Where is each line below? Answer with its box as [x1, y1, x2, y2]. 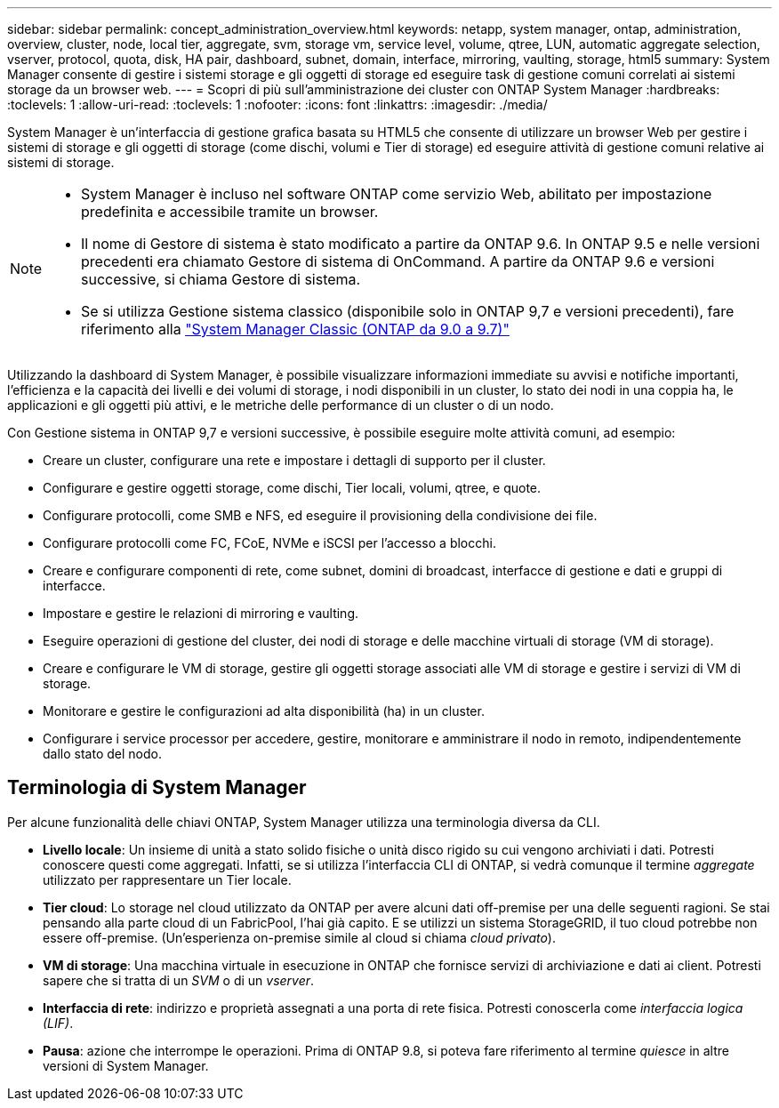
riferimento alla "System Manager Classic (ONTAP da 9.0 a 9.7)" [81, 320, 510, 338]
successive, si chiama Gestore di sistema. [81, 270, 361, 288]
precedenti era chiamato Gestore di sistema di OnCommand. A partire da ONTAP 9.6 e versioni [81, 253, 715, 270]
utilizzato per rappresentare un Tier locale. [43, 871, 292, 887]
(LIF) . [43, 1015, 74, 1031]
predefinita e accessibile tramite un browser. [81, 203, 379, 221]
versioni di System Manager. [43, 1057, 209, 1073]
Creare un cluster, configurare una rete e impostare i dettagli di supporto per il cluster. [43, 453, 546, 468]
